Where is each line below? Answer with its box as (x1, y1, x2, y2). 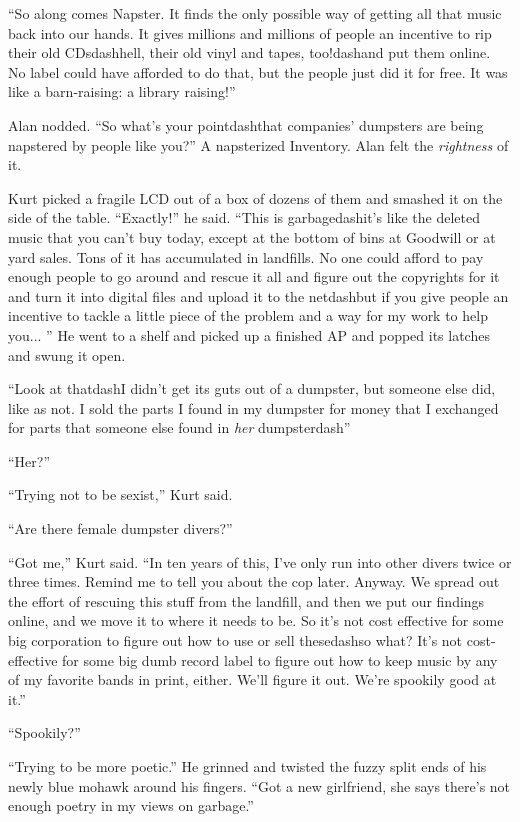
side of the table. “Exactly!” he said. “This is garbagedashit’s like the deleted (8, 207, 481, 228)
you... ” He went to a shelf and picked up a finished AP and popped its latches (8, 324, 490, 345)
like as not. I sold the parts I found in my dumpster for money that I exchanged (8, 397, 499, 418)
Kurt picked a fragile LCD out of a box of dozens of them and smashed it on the (8, 187, 503, 208)
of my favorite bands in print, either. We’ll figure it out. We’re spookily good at (8, 669, 497, 690)
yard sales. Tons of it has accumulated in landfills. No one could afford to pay (8, 246, 484, 267)
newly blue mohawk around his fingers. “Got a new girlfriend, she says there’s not (8, 775, 511, 796)
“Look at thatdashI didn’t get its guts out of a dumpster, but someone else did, (8, 378, 496, 399)
